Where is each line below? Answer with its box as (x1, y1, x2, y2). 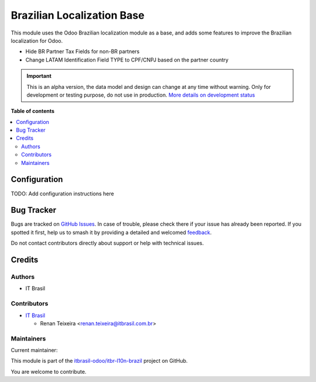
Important (26, 73, 52, 80)
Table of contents (11, 108, 55, 115)
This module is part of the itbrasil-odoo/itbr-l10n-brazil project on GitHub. (11, 357, 188, 364)
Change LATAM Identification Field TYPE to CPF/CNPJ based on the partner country (25, 56, 229, 63)
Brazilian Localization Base (11, 9, 145, 22)
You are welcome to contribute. (11, 368, 87, 375)
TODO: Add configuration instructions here (11, 190, 114, 197)
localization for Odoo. (11, 37, 63, 44)
